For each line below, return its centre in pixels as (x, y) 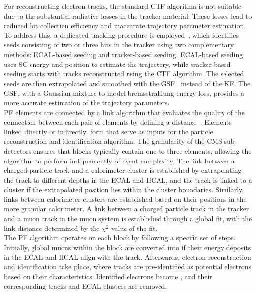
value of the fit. (134, 228)
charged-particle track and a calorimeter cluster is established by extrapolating (123, 170)
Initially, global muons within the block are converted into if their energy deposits (128, 247)
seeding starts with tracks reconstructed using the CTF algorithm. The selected (124, 74)
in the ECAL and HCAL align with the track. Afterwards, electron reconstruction (128, 257)
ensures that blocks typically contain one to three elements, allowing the (142, 150)
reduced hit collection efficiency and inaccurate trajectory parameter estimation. (125, 25)
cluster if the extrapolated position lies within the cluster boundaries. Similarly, (124, 189)
